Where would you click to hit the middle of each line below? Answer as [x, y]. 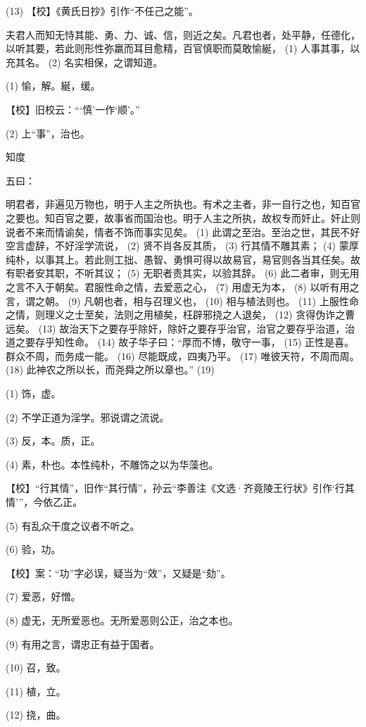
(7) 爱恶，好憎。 [43, 596]
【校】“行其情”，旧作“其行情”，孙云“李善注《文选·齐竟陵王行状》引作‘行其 [180, 488]
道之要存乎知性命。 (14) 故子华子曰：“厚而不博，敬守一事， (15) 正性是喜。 [180, 342]
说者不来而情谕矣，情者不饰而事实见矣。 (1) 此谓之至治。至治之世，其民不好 [183, 231]
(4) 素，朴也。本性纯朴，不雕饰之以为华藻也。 [112, 464]
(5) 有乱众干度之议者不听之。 [73, 525]
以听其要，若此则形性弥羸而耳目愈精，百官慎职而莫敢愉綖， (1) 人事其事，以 [183, 48]
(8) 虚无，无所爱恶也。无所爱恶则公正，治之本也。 [122, 620]
